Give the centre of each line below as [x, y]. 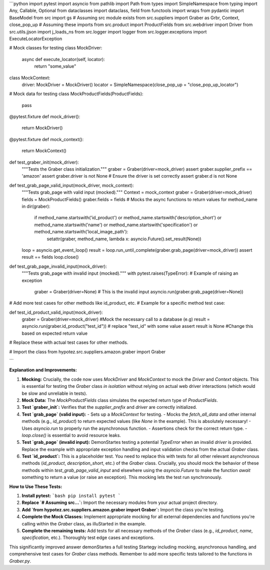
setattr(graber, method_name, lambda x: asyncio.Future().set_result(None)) [124, 239]
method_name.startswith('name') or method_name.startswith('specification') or [116, 225]
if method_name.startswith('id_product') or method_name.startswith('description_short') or [128, 218]
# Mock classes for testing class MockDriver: [56, 48]
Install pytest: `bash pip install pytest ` [71, 496]
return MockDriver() [42, 128]
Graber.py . [20, 561]
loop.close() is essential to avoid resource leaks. [71, 435]
